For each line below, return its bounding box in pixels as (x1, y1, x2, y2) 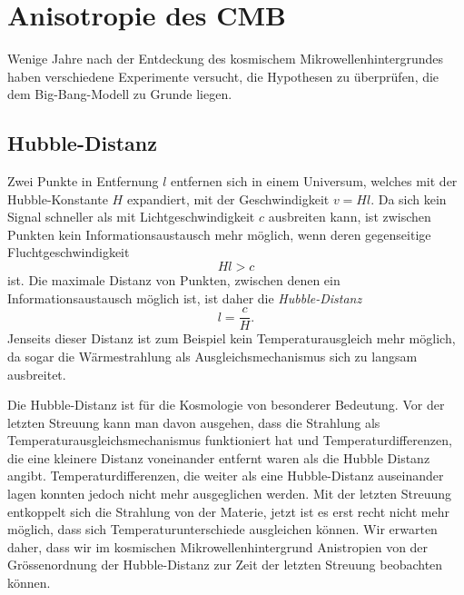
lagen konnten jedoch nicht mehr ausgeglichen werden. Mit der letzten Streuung (7, 484, 452, 503)
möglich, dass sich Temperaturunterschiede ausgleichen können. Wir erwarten (7, 520, 438, 539)
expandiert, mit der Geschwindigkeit (126, 189, 330, 208)
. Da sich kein (370, 189, 447, 208)
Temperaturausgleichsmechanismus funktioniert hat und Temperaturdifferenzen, (7, 431, 452, 450)
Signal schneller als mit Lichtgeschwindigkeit (7, 207, 255, 226)
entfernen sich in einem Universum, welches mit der (171, 172, 458, 191)
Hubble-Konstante (7, 189, 108, 208)
